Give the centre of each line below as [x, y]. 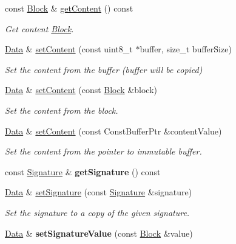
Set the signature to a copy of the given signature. [97, 212]
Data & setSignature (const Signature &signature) [99, 192]
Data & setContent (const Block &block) [81, 90]
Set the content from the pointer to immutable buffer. [103, 151]
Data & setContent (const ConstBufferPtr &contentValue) [113, 131]
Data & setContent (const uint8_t [69, 49]
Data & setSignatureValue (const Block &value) [99, 233]
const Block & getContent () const [69, 8]
